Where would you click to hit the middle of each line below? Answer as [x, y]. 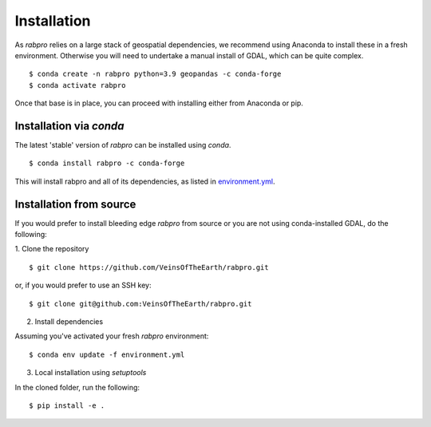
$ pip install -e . [67, 406]
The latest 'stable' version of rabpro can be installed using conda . [123, 145]
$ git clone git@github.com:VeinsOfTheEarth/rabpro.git [140, 304]
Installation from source [75, 204]
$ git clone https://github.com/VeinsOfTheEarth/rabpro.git [149, 267]
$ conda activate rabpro [77, 85]
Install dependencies [69, 322]
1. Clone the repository [52, 249]
